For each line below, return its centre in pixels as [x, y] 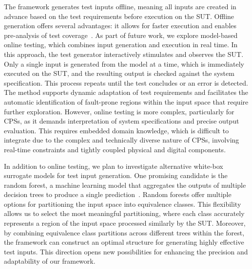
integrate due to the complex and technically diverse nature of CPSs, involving [122, 140]
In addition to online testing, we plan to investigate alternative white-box [114, 166]
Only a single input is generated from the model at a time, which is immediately [124, 63]
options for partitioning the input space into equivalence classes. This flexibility [123, 204]
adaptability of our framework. [50, 261]
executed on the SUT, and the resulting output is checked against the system [119, 73]
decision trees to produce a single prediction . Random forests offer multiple [118, 194]
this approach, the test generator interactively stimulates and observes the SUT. [124, 54]
